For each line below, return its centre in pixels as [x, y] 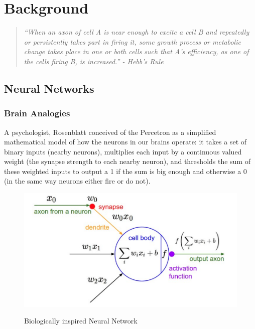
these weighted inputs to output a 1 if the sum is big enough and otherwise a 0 [125, 171]
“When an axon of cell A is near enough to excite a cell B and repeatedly [137, 32]
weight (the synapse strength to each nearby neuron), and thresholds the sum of [127, 161]
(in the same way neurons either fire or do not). [77, 181]
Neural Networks [49, 88]
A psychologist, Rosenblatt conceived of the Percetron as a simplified [110, 132]
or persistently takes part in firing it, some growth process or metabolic [132, 41]
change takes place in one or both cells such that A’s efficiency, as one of [136, 51]
